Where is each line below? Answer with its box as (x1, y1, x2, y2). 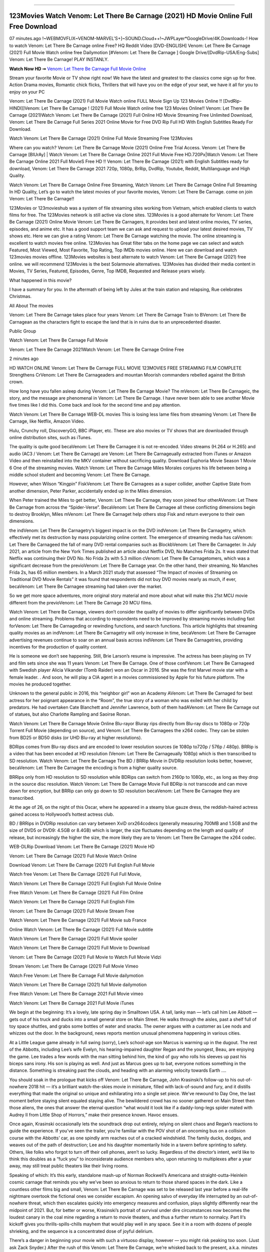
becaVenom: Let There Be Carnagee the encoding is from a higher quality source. (9, 765, 178, 771)
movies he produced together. (9, 681, 72, 687)
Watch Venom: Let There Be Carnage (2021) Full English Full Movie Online (9, 880, 161, 886)
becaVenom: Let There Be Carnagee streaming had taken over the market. (9, 583, 162, 589)
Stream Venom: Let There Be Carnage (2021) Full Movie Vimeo (9, 963, 138, 969)
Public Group (9, 328, 36, 334)
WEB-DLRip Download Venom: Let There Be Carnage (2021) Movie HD (9, 844, 155, 850)
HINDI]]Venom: (9, 105, 40, 111)
